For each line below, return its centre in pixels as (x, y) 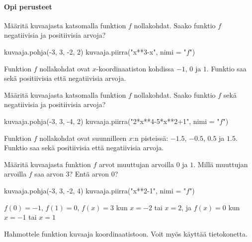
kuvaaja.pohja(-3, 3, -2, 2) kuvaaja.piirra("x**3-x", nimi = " (95, 51)
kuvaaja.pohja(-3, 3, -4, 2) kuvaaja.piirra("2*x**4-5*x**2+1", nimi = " (112, 121)
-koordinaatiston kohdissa (135, 68)
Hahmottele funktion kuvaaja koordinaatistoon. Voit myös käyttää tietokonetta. (126, 233)
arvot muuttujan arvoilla (136, 164)
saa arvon (49, 174)
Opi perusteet (28, 6)
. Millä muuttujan (221, 164)
